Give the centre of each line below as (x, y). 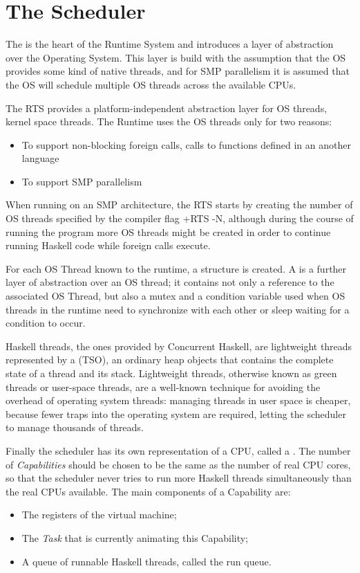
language (40, 158)
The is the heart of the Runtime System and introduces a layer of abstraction (170, 44)
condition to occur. (46, 323)
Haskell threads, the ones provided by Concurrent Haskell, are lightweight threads (179, 346)
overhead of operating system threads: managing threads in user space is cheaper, (178, 400)
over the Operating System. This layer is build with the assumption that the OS (176, 57)
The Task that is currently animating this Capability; (135, 537)
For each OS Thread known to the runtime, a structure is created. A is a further (176, 268)
